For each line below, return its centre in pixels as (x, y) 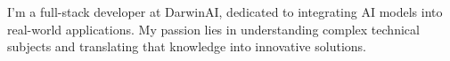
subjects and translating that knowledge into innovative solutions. (187, 46)
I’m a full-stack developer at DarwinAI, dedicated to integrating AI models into (225, 11)
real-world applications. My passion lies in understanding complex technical (213, 29)
